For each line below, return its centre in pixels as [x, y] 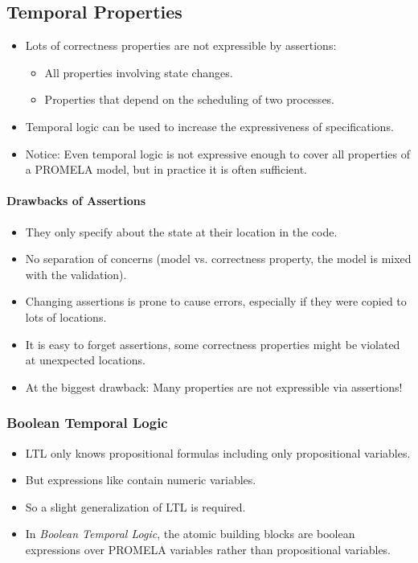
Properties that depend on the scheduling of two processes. [190, 99]
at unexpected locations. [85, 360]
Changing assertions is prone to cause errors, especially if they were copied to [216, 301]
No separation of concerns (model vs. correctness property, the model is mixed [218, 259]
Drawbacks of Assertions [76, 201]
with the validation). [76, 274]
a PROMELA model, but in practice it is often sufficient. [166, 169]
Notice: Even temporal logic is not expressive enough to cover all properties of [218, 153]
